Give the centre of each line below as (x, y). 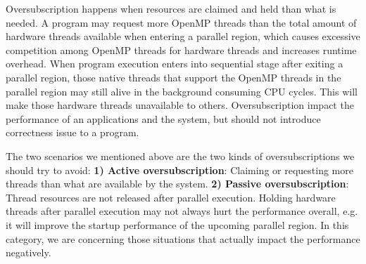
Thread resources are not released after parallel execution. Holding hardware (171, 197)
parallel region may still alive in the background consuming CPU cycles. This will (182, 91)
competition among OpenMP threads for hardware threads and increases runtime (181, 49)
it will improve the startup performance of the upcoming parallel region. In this (177, 224)
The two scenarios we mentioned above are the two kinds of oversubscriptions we (180, 156)
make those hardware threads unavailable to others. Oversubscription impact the (180, 105)
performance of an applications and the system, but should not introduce (163, 118)
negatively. (29, 252)
